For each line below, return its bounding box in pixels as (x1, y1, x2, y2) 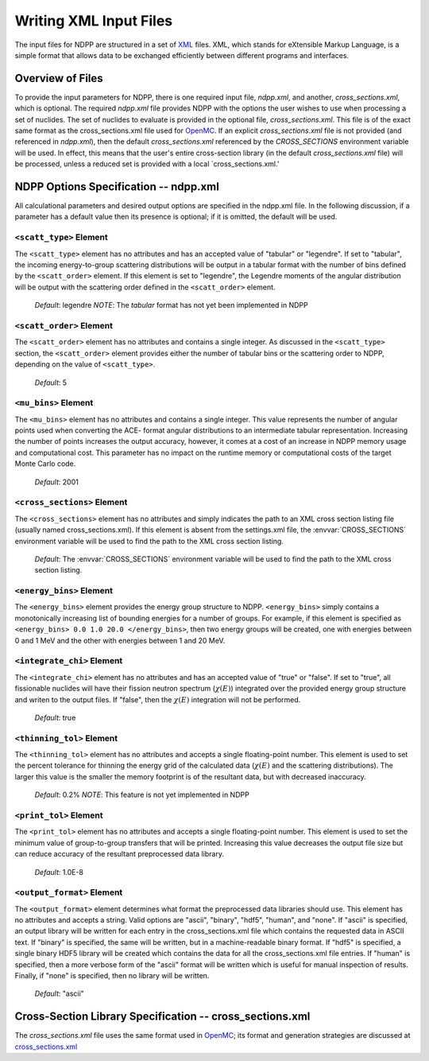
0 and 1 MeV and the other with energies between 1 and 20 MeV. (14, 635, 226, 645)
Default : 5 (34, 378, 68, 387)
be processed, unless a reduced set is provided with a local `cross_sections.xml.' (14, 159, 280, 169)
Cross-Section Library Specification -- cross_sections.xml (14, 1010, 311, 1024)
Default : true (34, 713, 76, 722)
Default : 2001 (34, 477, 79, 487)
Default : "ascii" (34, 989, 85, 998)
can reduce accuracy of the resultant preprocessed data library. (14, 849, 224, 859)
